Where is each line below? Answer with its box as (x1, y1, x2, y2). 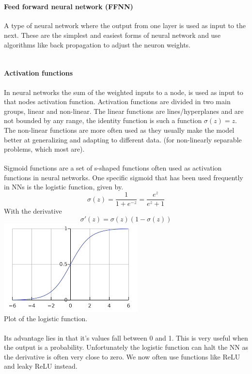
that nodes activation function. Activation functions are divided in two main (4, 96, 231, 107)
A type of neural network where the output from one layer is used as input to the (4, 20, 246, 31)
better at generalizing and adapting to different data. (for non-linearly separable (4, 134, 242, 144)
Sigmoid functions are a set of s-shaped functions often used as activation (4, 163, 222, 173)
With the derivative (4, 206, 62, 216)
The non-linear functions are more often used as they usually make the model (4, 125, 235, 135)
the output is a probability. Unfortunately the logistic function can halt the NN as (4, 342, 248, 352)
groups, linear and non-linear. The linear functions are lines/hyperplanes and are (4, 106, 244, 116)
